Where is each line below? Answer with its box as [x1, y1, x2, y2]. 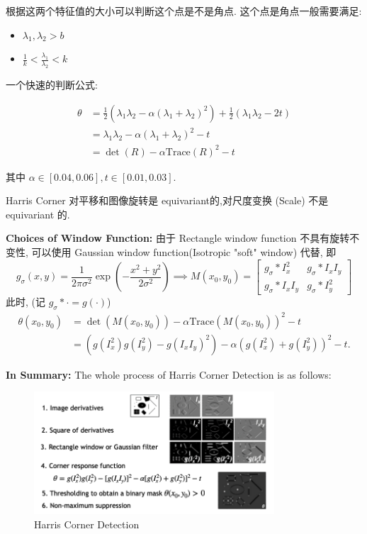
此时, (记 [6, 294, 45, 309]
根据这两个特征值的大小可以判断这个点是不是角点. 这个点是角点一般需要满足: [6, 4, 362, 18]
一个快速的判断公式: [6, 77, 98, 91]
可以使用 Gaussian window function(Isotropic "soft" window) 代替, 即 [31, 245, 337, 260]
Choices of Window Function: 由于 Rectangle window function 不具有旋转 [6, 230, 350, 245]
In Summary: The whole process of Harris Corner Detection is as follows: [6, 367, 332, 382]
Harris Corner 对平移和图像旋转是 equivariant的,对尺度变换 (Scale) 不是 [6, 193, 329, 208]
